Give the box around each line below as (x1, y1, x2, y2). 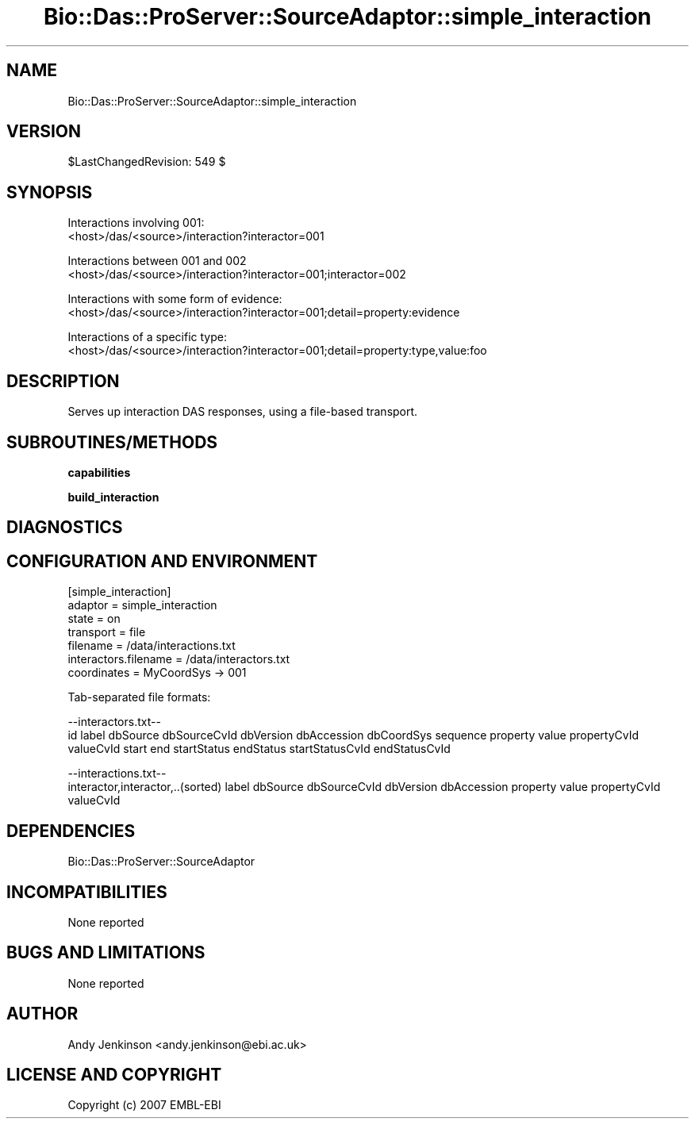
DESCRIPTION (6, 371, 120, 391)
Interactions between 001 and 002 (67, 254, 247, 268)
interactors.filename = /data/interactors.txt (67, 652, 290, 666)
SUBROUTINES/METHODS (6, 432, 218, 452)
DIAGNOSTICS (6, 517, 123, 538)
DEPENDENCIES (6, 820, 136, 841)
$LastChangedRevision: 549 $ (67, 155, 226, 169)
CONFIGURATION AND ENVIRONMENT (6, 551, 318, 571)
